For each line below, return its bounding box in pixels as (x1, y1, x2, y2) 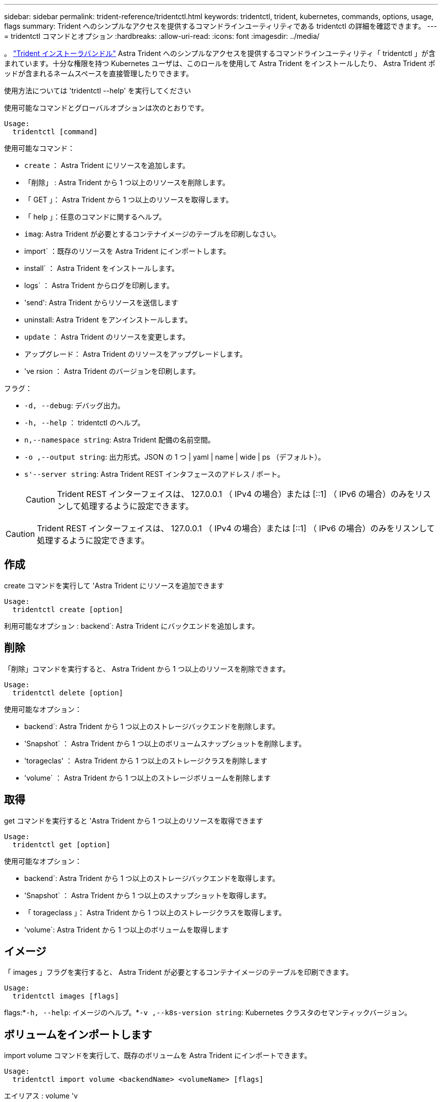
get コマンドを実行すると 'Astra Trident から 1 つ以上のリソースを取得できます (4, 816, 263, 825)
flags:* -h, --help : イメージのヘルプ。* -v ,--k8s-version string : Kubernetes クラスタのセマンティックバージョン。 (4, 1008, 412, 1017)
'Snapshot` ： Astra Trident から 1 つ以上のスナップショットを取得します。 (24, 891, 271, 900)
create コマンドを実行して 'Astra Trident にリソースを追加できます (4, 581, 225, 590)
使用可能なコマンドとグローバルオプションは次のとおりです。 (4, 103, 208, 112)
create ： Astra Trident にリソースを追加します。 (24, 161, 190, 170)
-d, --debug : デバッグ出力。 (24, 401, 125, 410)
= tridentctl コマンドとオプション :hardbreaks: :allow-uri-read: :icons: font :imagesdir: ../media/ (4, 32, 320, 40)
